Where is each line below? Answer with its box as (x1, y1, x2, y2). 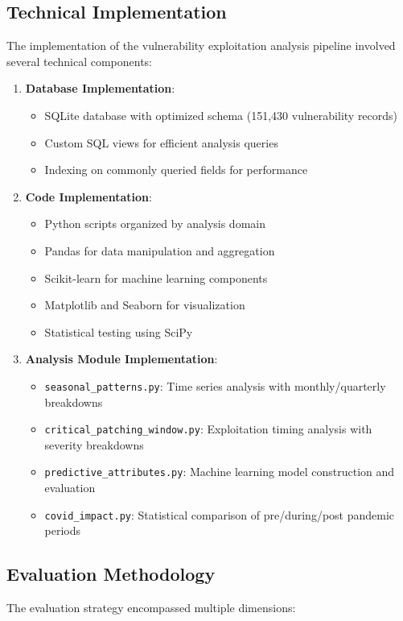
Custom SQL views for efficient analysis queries (44, 134, 278, 151)
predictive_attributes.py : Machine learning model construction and (44, 463, 395, 480)
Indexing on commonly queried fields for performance (44, 161, 308, 178)
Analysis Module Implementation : (25, 350, 218, 367)
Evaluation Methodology (6, 561, 216, 586)
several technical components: (6, 52, 153, 69)
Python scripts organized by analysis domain (44, 215, 265, 232)
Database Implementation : (25, 80, 175, 97)
